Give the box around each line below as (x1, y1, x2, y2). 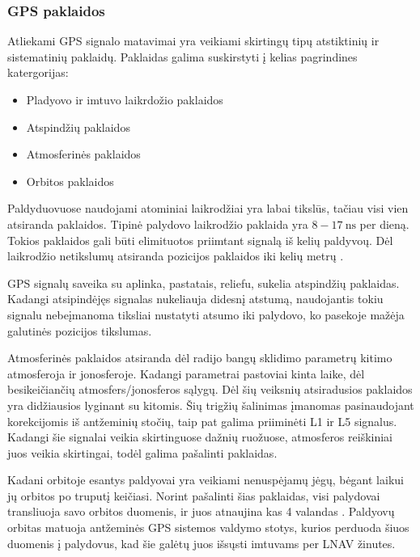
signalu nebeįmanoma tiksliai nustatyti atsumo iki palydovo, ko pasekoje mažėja (7, 306, 405, 323)
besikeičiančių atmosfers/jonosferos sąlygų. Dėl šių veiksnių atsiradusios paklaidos (7, 381, 413, 398)
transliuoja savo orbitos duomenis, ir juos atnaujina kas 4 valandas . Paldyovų (7, 503, 395, 520)
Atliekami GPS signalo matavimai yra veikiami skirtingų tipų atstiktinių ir (7, 32, 380, 49)
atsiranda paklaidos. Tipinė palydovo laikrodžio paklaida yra (7, 215, 308, 232)
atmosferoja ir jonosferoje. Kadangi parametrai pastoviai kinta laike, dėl (7, 365, 365, 382)
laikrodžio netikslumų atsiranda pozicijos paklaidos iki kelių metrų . (7, 247, 344, 264)
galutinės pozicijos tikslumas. (7, 322, 152, 339)
